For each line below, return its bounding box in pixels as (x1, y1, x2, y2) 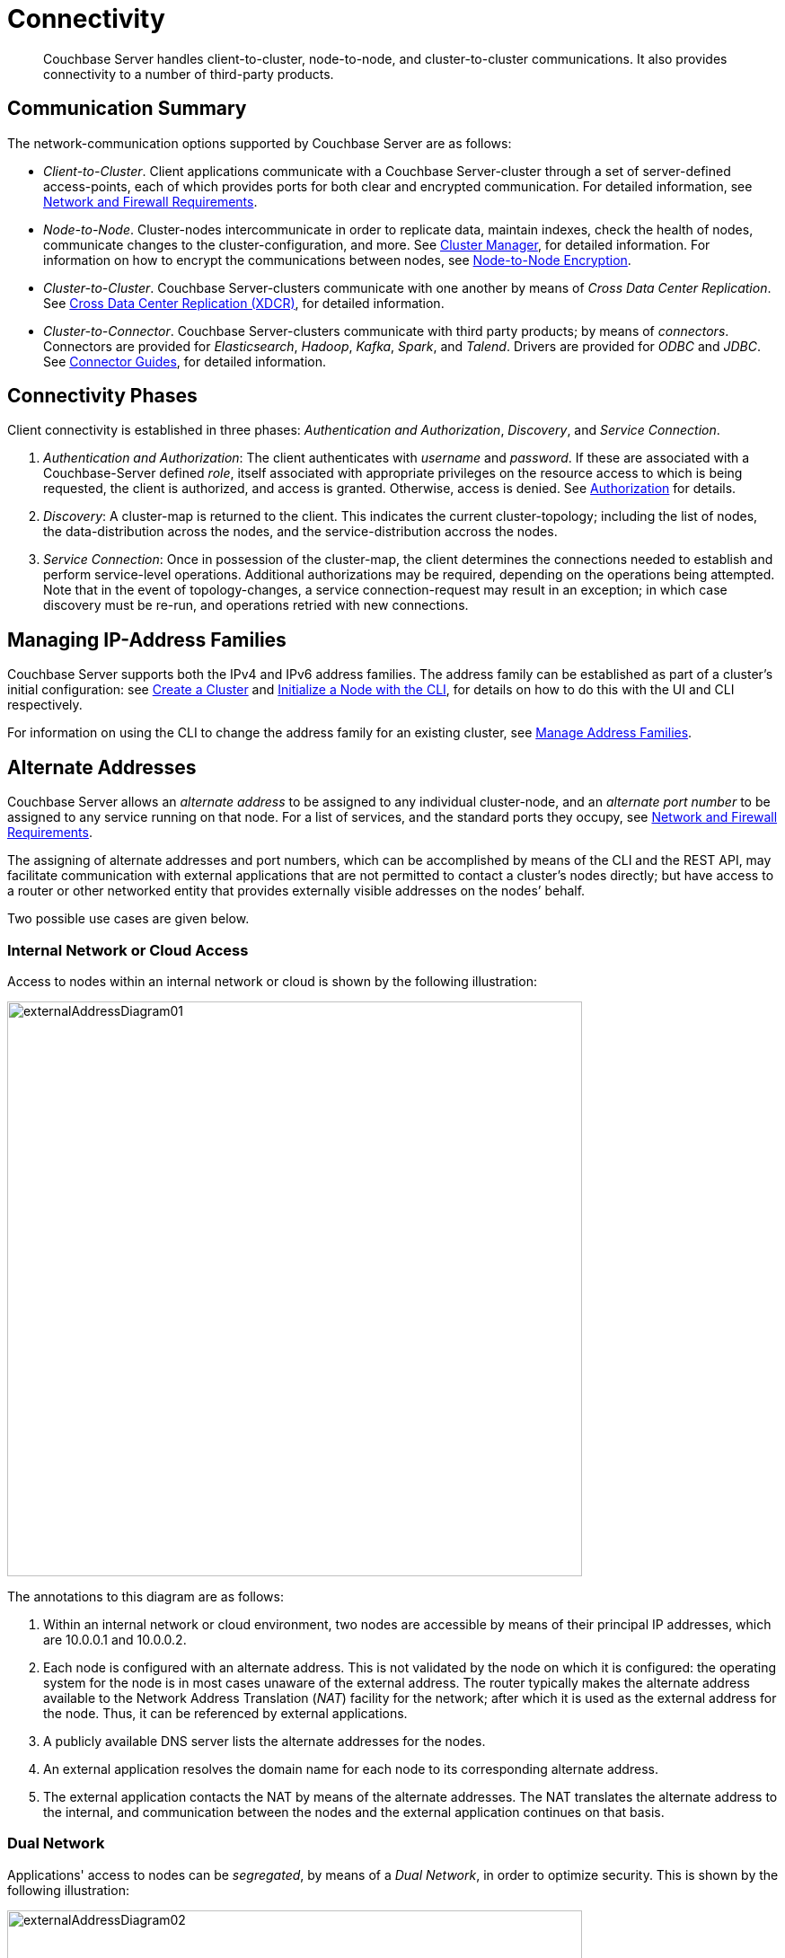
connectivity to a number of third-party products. (43, 66, 334, 82)
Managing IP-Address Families (7, 628, 287, 651)
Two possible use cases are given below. (7, 911, 250, 927)
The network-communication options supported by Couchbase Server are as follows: (7, 135, 512, 151)
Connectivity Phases (7, 384, 198, 408)
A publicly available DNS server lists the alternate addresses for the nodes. (43, 1733, 486, 1749)
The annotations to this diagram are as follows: (7, 1588, 284, 1604)
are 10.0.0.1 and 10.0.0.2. (43, 1631, 187, 1647)
